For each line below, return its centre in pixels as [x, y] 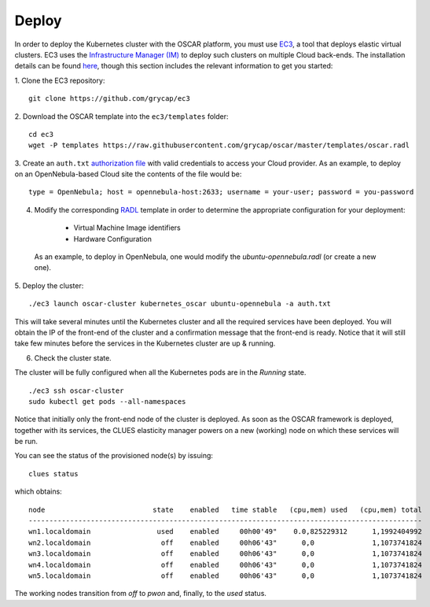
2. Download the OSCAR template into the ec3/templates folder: [121, 116]
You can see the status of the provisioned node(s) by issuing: [114, 456]
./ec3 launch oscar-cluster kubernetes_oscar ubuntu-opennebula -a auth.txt [180, 304]
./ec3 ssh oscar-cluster [76, 390]
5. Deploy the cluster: [49, 285]
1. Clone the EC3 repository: [60, 80]
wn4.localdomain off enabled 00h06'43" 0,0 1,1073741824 [225, 564]
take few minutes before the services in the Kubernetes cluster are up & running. [145, 343]
